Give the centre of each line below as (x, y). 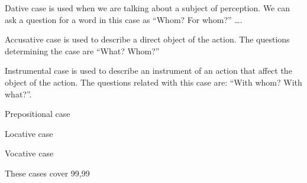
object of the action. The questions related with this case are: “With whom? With (153, 82)
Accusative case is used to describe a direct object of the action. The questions (147, 39)
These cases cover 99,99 (47, 173)
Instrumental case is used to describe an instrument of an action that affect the (148, 71)
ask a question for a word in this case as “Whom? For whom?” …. (124, 19)
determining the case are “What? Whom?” (82, 50)
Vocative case (29, 153)
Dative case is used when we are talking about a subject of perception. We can (147, 8)
